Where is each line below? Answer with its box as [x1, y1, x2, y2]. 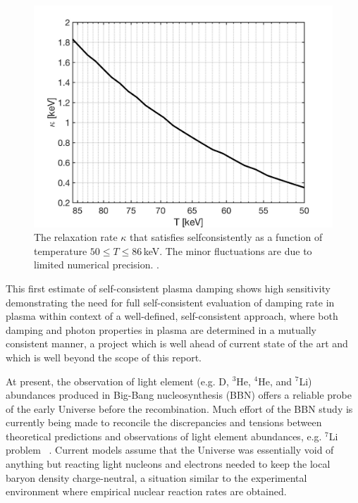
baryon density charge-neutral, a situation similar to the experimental [6, 470, 307, 485]
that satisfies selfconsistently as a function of [130, 230, 323, 244]
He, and [258, 373, 292, 388]
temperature [34, 243, 87, 258]
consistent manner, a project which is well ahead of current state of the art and [6, 336, 348, 351]
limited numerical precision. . [34, 257, 159, 272]
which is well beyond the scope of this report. [6, 349, 202, 364]
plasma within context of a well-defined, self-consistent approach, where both [6, 309, 338, 323]
